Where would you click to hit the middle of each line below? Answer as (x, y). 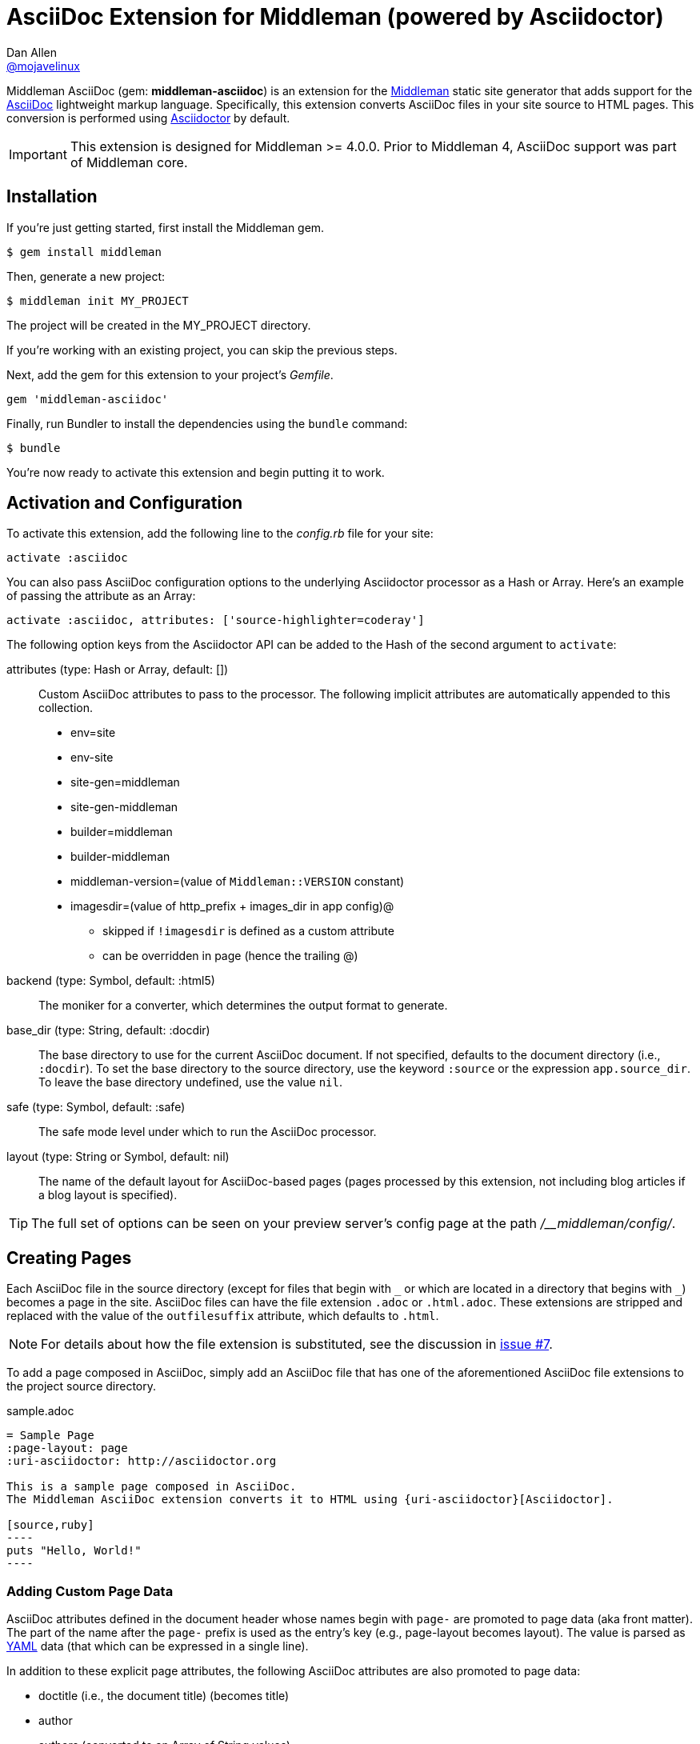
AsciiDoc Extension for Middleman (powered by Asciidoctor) (335, 17)
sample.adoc (40, 1411)
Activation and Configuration (125, 503)
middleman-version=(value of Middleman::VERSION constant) (238, 882)
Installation (52, 197)
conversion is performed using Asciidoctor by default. (148, 118)
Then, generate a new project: (86, 276)
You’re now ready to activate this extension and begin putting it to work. (196, 472)
